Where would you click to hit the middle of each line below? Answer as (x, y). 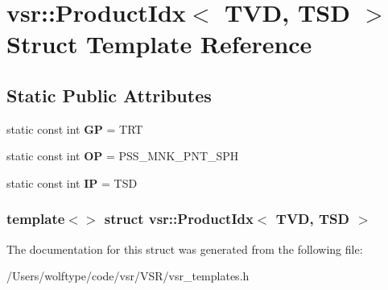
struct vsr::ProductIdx (179, 219)
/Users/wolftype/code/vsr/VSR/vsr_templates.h (128, 276)
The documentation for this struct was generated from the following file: (185, 249)
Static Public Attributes (109, 95)
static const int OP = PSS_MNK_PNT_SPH (123, 156)
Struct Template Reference (159, 44)
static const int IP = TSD (72, 182)
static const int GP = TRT (75, 128)
